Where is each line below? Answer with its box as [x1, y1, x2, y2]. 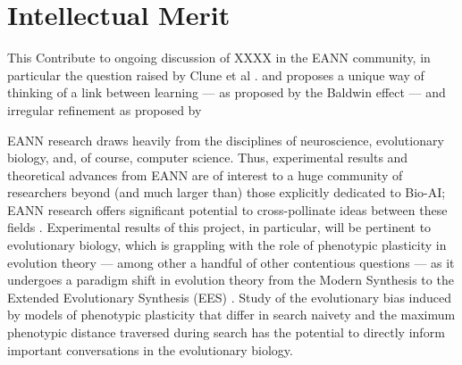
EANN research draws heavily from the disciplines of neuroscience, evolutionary [7, 130, 444, 149]
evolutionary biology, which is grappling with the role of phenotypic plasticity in [7, 236, 447, 254]
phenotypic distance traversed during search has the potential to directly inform [7, 323, 445, 342]
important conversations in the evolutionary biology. [7, 340, 293, 359]
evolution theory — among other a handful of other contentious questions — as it [7, 253, 455, 271]
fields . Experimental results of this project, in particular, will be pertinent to [7, 218, 432, 236]
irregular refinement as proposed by [7, 100, 202, 119]
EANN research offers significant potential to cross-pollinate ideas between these [7, 200, 448, 219]
